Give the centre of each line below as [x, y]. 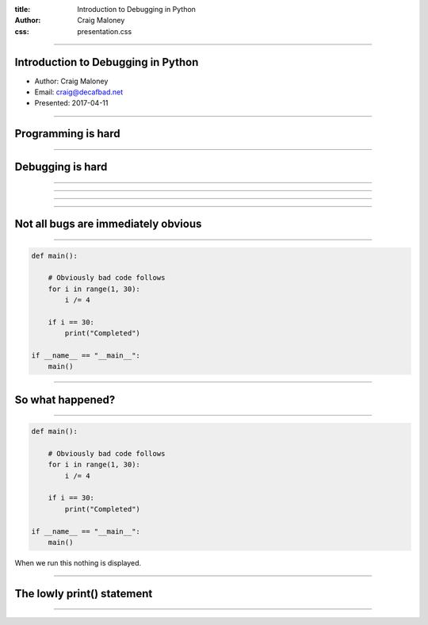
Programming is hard [67, 134]
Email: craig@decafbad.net [79, 92]
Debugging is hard [61, 167]
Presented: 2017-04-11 [71, 103]
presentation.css [105, 31]
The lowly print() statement [84, 594]
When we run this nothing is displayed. [78, 562]
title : [23, 9]
